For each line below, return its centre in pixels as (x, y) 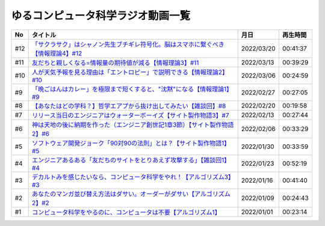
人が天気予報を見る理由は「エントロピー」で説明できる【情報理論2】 (130, 72)
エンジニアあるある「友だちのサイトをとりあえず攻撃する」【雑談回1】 (131, 160)
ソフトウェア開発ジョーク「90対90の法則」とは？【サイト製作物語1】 (131, 143)
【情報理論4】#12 (57, 53)
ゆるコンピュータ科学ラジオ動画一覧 (101, 16)
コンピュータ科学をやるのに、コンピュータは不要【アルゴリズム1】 (126, 212)
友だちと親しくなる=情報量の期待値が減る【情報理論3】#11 (115, 63)
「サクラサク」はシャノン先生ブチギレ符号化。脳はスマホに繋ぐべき (128, 44)
